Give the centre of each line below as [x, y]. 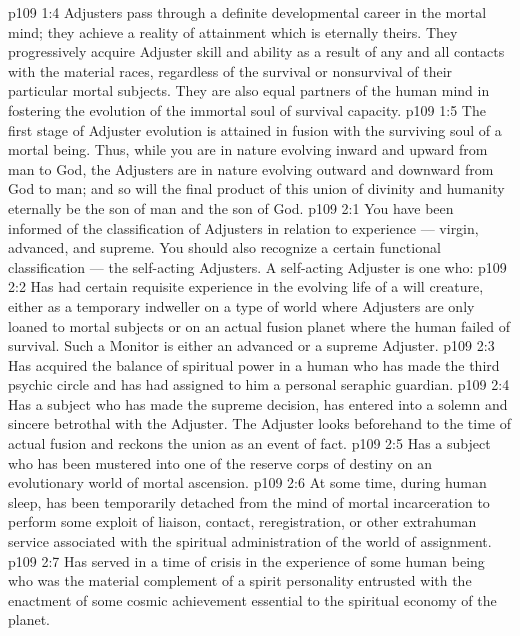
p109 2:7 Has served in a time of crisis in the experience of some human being [246, 560]
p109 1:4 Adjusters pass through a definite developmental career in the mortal [247, 12]
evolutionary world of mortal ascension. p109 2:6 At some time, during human [247, 482]
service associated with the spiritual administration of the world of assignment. [250, 541]
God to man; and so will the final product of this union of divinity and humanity [256, 188]
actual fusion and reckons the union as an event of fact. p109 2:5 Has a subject [249, 443]
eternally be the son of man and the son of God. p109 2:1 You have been [231, 207]
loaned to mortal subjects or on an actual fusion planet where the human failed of [259, 325]
